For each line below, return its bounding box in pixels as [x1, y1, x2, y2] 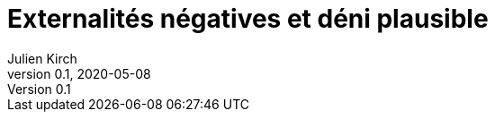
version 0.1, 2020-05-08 [7, 65, 151, 81]
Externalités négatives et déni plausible [7, 4, 489, 34]
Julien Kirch [7, 50, 77, 66]
